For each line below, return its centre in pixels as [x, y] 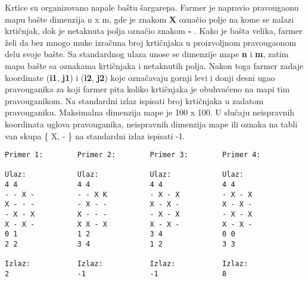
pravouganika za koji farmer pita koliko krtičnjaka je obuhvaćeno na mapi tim [147, 89]
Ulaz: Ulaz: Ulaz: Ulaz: [124, 175]
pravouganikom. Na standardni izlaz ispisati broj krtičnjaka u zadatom [134, 100]
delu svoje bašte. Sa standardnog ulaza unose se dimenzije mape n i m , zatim [147, 54]
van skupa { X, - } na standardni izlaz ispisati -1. [95, 135]
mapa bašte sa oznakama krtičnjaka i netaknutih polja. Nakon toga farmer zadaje [154, 65]
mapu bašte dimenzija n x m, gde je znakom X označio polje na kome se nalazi [149, 19]
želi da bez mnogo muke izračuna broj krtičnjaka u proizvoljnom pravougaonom [151, 42]
